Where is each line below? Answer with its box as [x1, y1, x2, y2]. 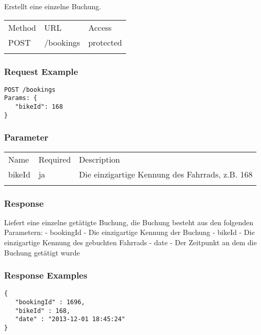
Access [88, 21, 112, 33]
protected [88, 36, 122, 48]
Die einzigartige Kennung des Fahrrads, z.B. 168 [79, 168, 253, 180]
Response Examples [4, 269, 88, 282]
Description [79, 153, 120, 165]
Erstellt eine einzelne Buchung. [4, 1, 102, 11]
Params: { [4, 94, 37, 102]
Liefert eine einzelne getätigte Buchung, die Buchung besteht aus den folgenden [4, 216, 254, 227]
